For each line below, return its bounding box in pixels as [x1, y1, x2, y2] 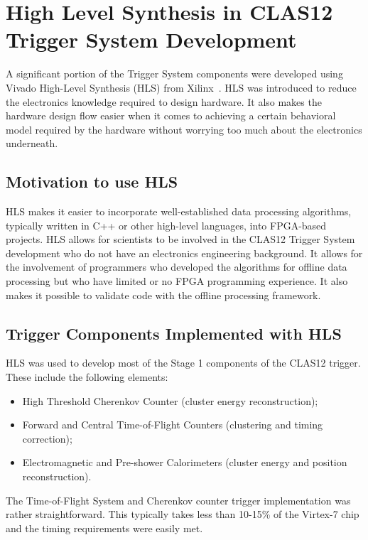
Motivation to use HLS [6, 171, 178, 193]
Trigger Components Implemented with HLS [6, 322, 342, 344]
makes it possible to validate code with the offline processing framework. [6, 287, 321, 302]
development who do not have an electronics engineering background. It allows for [6, 245, 363, 260]
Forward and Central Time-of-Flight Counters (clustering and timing [22, 417, 323, 432]
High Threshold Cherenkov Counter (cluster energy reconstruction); [22, 393, 318, 408]
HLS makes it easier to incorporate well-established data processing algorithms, [6, 204, 352, 219]
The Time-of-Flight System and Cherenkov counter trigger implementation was [6, 492, 351, 507]
